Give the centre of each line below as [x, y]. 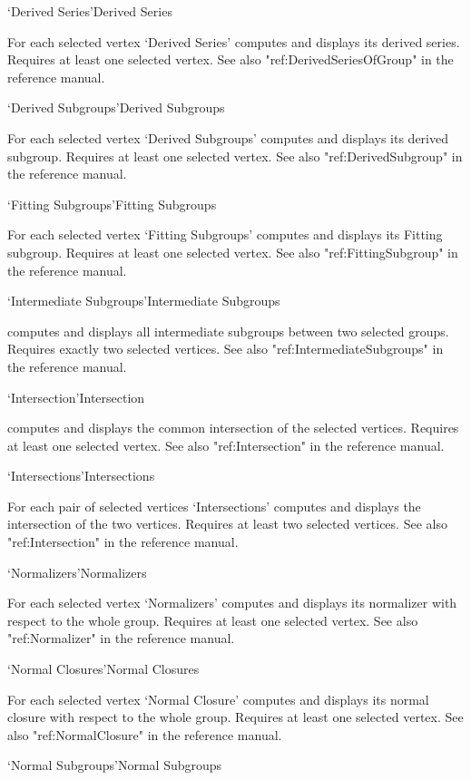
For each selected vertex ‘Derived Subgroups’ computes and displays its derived [228, 137]
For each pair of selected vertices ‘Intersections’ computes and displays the [214, 506]
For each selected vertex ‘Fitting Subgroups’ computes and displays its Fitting [225, 234]
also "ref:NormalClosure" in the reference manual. [145, 734]
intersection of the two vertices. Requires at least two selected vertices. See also [227, 524]
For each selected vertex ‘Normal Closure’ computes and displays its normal [218, 699]
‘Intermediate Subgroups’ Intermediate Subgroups [144, 301]
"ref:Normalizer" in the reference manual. [121, 638]
